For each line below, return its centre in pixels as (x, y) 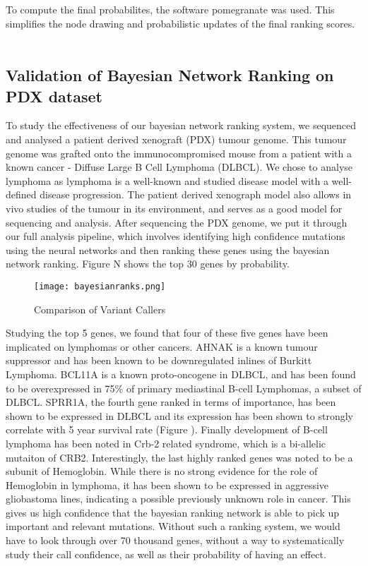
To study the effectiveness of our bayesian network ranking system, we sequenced (181, 125)
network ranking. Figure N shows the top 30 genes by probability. (148, 264)
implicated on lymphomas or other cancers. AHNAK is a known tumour (162, 346)
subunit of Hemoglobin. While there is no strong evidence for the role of (162, 471)
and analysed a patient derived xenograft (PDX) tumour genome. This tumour (176, 139)
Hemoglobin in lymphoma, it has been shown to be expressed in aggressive (167, 484)
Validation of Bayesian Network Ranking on (170, 75)
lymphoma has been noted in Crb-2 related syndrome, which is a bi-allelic (166, 443)
